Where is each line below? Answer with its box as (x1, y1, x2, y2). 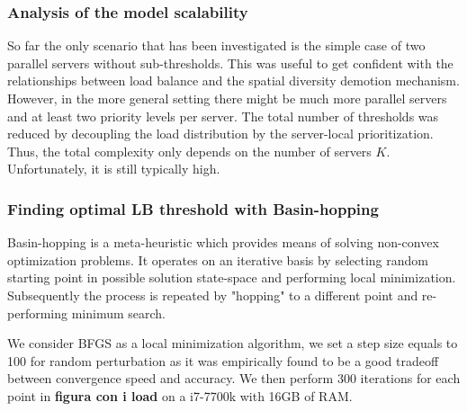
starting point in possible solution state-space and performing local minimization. (7, 268, 456, 287)
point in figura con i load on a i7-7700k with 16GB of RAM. (7, 386, 353, 405)
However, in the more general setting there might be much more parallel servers (7, 89, 447, 107)
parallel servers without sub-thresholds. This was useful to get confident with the (7, 53, 454, 72)
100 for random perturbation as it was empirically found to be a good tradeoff (7, 351, 439, 370)
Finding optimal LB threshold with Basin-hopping (7, 197, 379, 219)
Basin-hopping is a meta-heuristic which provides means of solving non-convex (7, 233, 439, 252)
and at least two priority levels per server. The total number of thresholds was (7, 106, 439, 125)
